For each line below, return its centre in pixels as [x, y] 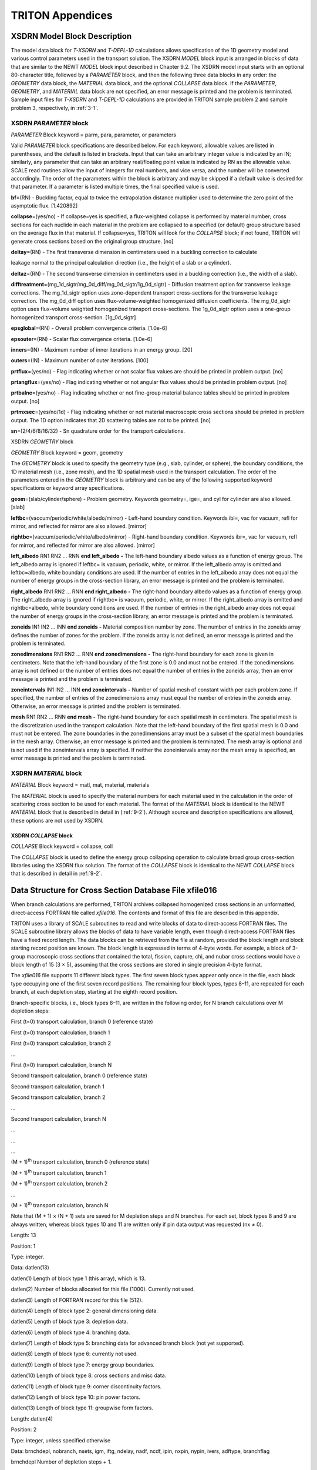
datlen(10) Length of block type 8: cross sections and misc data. [89, 1375]
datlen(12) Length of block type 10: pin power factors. [76, 1397]
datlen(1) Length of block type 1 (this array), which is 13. [78, 1278]
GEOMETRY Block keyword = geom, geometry [67, 452]
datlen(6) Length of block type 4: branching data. [70, 1332]
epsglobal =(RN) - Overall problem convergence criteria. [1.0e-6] [89, 328]
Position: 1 [23, 1246]
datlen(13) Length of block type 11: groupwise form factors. [82, 1408]
